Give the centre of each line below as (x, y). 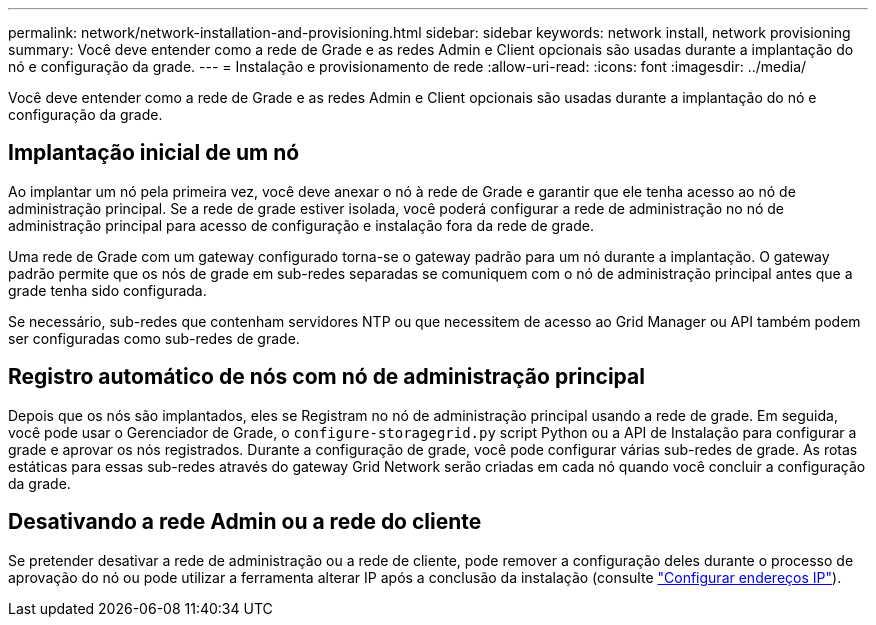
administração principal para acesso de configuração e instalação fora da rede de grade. (301, 225)
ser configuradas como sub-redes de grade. (154, 338)
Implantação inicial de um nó (154, 153)
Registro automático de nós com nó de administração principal (326, 377)
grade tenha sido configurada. (107, 290)
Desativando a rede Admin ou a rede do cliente (245, 522)
